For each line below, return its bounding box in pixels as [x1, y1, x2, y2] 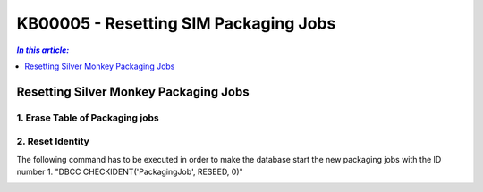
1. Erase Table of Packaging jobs [16, 112, 160, 124]
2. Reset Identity [16, 135, 89, 147]
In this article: [16, 45, 70, 55]
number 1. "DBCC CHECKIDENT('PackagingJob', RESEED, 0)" [16, 166, 243, 178]
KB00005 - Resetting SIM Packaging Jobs [16, 13, 336, 33]
